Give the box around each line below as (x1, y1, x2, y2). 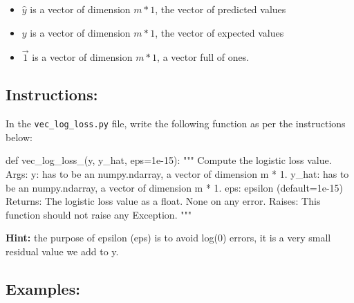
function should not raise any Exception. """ (6, 207, 192, 221)
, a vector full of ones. (157, 50, 250, 64)
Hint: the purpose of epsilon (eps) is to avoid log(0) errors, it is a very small (6, 230, 331, 245)
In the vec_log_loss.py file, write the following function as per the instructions (6, 116, 346, 131)
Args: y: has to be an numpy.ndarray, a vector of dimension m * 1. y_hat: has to (6, 167, 349, 181)
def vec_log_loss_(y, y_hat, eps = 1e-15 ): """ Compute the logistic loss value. (6, 153, 332, 167)
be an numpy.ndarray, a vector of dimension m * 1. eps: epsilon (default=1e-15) (6, 180, 344, 194)
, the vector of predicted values (155, 2, 286, 16)
